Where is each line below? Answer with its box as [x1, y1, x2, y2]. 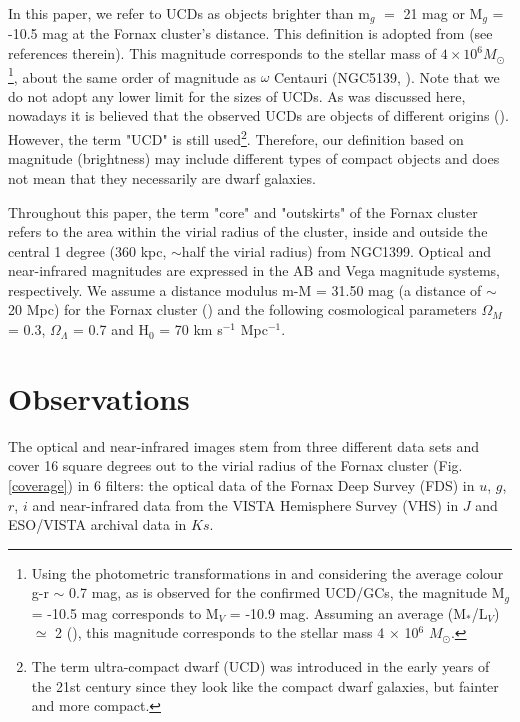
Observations [8, 377, 190, 418]
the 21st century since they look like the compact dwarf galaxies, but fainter [31, 675, 499, 696]
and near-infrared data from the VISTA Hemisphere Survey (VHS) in [32, 494, 459, 515]
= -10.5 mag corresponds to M [31, 602, 219, 623]
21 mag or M [403, 3, 483, 23]
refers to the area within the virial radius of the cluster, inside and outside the [8, 221, 488, 242]
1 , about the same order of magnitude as [8, 63, 256, 87]
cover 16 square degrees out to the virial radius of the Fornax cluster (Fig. [8, 455, 463, 476]
